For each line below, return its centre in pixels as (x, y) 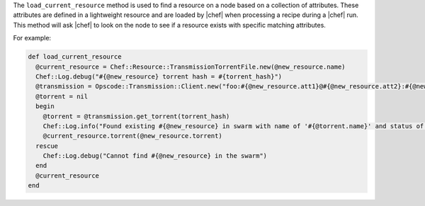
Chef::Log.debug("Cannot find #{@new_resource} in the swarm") (155, 156)
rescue (47, 146)
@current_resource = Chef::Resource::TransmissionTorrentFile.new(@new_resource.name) (191, 67)
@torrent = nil (62, 96)
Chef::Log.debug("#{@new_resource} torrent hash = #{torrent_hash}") (159, 76)
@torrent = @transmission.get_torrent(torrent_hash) (136, 116)
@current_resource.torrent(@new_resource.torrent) (132, 136)
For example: (32, 38)
